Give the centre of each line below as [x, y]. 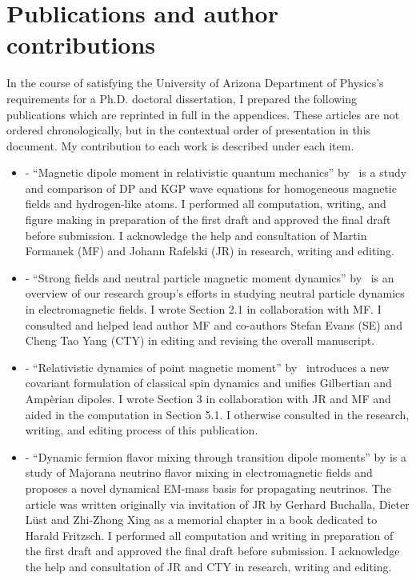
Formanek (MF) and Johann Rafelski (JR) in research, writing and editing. [210, 251]
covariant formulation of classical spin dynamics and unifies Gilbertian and [208, 383]
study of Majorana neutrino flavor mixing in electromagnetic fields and [199, 472]
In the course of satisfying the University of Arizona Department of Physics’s [195, 83]
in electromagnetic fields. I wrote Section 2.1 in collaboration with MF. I [203, 309]
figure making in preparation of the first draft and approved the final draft [208, 220]
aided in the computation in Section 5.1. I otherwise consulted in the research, [217, 414]
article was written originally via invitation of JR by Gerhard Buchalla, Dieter [217, 504]
